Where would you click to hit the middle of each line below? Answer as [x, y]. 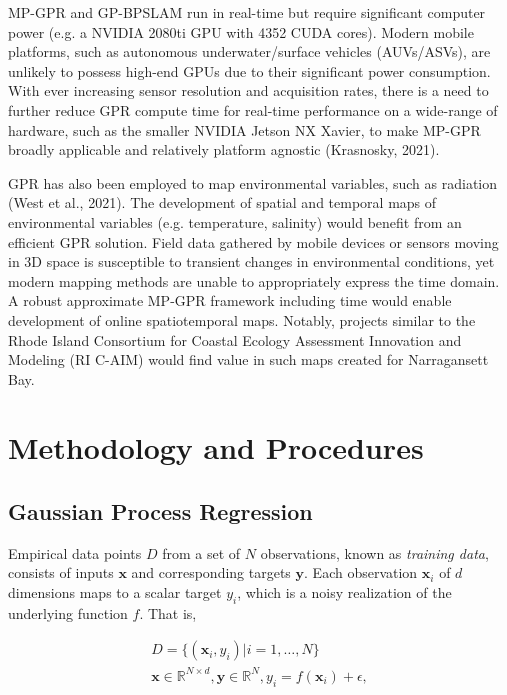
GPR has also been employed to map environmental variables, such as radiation [253, 182]
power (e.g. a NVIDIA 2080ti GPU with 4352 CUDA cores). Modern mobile [241, 31]
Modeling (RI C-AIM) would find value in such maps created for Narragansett [248, 359]
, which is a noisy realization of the [344, 592]
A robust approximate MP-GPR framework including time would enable [230, 300]
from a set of [201, 552]
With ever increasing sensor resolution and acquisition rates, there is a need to [248, 90]
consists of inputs [61, 572]
